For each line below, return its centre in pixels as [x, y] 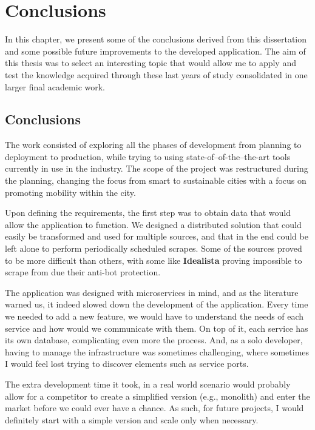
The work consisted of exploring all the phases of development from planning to [153, 145]
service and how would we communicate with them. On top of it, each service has [157, 328]
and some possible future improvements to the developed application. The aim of [155, 51]
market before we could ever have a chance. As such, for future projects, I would [154, 408]
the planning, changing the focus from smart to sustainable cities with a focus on [156, 180]
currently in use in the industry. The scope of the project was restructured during [157, 168]
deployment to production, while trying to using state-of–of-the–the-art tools [148, 156]
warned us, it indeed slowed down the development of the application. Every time [157, 304]
